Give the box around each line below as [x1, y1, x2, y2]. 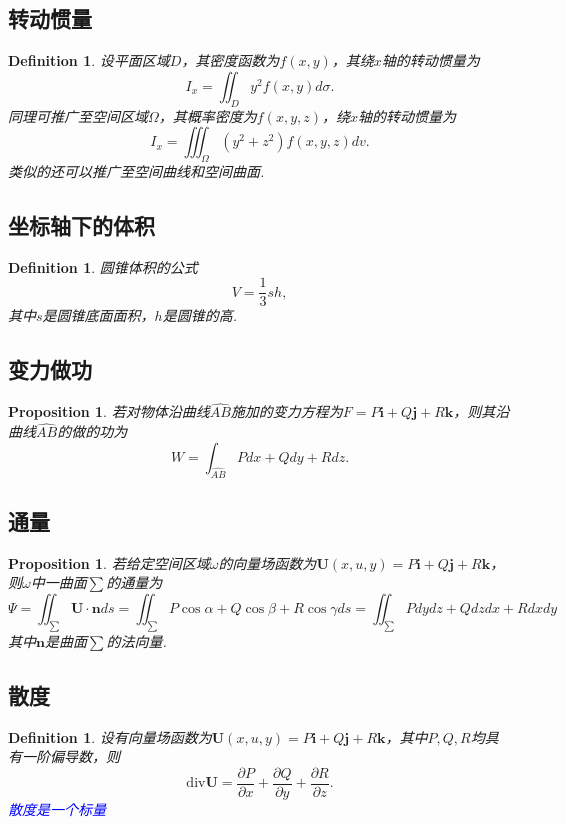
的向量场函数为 [218, 552, 317, 573]
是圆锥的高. [162, 305, 237, 326]
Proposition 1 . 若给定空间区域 [8, 552, 210, 573]
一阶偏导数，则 [21, 746, 120, 767]
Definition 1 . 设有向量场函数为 [8, 726, 212, 747]
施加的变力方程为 [230, 401, 343, 422]
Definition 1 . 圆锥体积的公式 [8, 256, 198, 277]
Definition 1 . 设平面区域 [8, 50, 170, 71]
